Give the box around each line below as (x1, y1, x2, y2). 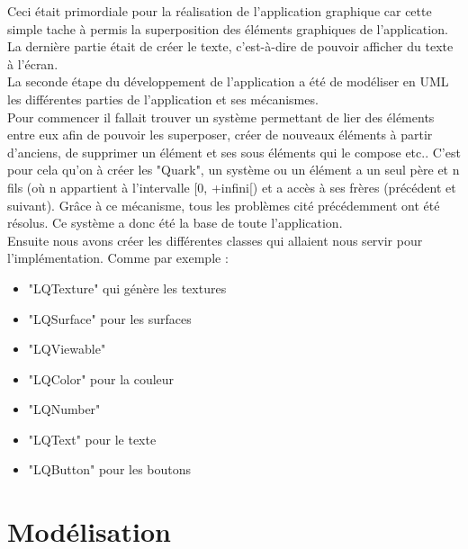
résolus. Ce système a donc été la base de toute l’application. (7, 213, 343, 232)
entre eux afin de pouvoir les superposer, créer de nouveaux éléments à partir (7, 125, 433, 144)
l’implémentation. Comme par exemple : (7, 248, 229, 267)
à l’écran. (7, 54, 58, 73)
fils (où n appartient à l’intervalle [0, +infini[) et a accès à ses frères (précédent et (7, 177, 456, 196)
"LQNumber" (28, 400, 101, 418)
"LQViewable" (28, 339, 106, 358)
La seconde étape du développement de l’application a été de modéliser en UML (7, 72, 449, 91)
